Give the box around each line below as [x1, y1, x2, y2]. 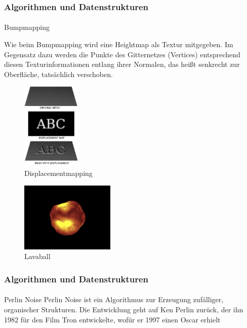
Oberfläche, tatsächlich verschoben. [4, 68, 113, 79]
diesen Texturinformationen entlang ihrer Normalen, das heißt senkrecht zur [4, 59, 240, 69]
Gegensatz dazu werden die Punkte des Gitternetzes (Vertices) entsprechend [4, 49, 240, 59]
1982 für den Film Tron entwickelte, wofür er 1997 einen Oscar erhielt [4, 314, 221, 324]
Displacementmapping [24, 168, 93, 178]
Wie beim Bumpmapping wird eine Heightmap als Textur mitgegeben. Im [4, 39, 233, 50]
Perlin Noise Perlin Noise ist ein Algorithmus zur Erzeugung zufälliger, [4, 294, 224, 305]
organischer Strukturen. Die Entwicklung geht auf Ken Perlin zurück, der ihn [4, 304, 243, 314]
